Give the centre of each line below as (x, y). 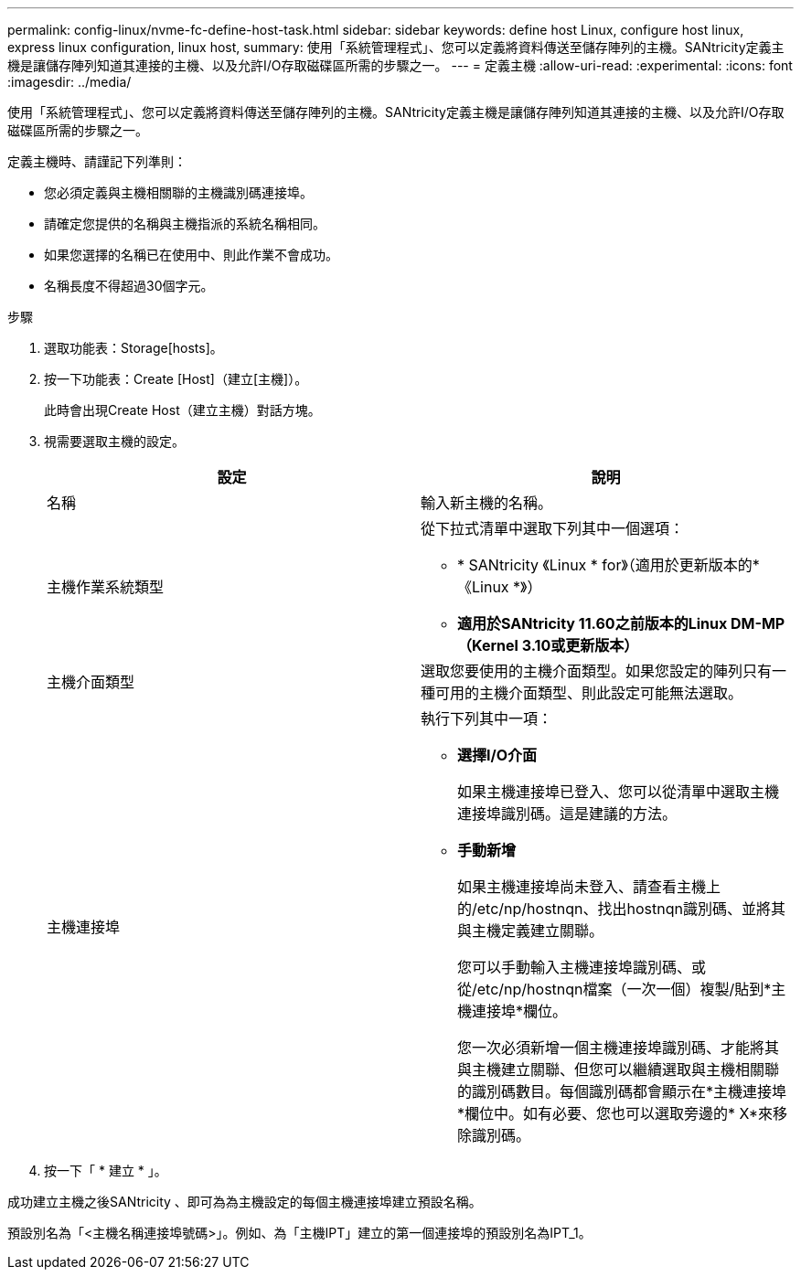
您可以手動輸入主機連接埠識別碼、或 (582, 967)
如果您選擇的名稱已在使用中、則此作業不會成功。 (191, 255)
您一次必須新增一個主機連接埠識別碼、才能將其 (619, 1048)
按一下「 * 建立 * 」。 (106, 1171)
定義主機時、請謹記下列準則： (97, 161)
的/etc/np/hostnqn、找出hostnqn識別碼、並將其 (621, 909)
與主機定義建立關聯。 (531, 931)
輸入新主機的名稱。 (487, 503)
